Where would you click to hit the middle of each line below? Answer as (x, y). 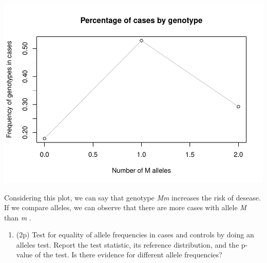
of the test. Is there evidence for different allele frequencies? (128, 255)
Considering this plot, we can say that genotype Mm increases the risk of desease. (132, 197)
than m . (18, 217)
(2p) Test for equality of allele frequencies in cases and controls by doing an (135, 235)
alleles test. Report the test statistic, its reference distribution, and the (128, 244)
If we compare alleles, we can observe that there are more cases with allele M (125, 207)
